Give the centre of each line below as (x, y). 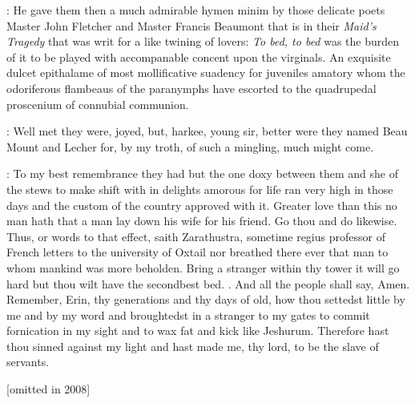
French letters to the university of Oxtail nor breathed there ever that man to (197, 252)
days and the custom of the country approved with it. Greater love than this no (202, 205)
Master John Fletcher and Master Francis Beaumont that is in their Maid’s (191, 25)
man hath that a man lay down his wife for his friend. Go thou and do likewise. (202, 221)
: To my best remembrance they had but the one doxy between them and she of (203, 173)
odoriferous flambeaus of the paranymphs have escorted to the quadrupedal (191, 88)
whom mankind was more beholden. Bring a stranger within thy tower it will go (203, 267)
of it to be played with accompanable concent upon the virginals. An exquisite (199, 56)
